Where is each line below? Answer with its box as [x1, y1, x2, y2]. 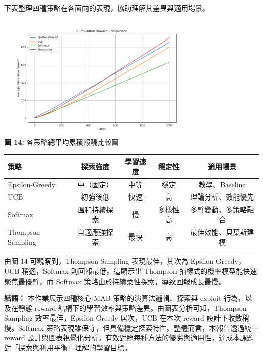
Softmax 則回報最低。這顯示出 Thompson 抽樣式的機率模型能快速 [43, 265, 257, 276]
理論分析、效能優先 [190, 191, 254, 202]
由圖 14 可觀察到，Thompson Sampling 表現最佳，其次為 [4, 256, 189, 266]
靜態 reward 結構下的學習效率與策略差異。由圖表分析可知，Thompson [18, 302, 247, 313]
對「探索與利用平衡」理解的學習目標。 [4, 342, 131, 353]
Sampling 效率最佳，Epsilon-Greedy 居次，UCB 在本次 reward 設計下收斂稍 [4, 312, 249, 323]
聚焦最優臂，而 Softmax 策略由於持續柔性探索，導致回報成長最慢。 [4, 275, 226, 286]
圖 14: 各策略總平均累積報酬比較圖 [4, 136, 119, 147]
